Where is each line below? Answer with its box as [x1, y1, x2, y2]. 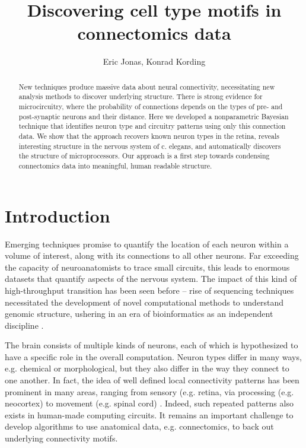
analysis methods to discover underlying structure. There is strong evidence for [18, 91, 263, 101]
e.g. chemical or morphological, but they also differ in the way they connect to [5, 362, 289, 374]
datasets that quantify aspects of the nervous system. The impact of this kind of [5, 272, 297, 285]
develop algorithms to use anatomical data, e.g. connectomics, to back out [5, 420, 274, 433]
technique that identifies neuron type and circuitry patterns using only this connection [18, 121, 286, 131]
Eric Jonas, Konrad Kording [103, 55, 206, 68]
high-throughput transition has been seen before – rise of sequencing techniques [5, 284, 294, 296]
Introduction [5, 203, 110, 227]
